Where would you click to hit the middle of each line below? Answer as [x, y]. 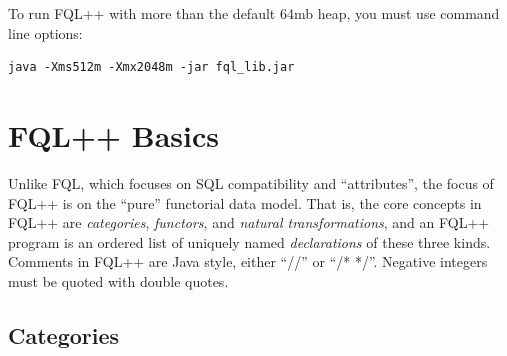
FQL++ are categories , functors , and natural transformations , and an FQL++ [249, 222]
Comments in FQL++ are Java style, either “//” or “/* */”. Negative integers [248, 261]
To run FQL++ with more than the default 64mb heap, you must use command [254, 13]
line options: [45, 32]
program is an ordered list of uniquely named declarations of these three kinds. [249, 241]
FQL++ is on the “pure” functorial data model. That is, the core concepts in [245, 202]
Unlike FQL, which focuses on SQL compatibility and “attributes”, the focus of [251, 182]
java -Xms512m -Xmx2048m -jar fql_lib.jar [151, 67]
